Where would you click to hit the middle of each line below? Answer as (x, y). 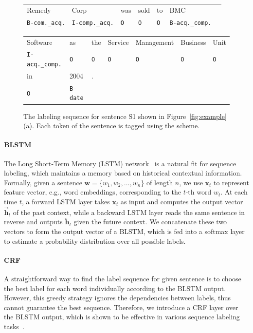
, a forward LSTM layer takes (66, 201)
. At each (234, 192)
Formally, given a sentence (43, 182)
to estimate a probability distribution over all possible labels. (95, 241)
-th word (199, 192)
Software (40, 42)
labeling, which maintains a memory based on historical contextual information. (123, 173)
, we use (191, 182)
